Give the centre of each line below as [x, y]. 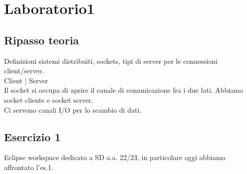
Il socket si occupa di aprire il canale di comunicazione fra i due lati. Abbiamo [123, 90]
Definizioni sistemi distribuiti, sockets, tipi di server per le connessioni [111, 61]
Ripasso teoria [42, 40]
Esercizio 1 [32, 136]
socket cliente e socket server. [49, 99]
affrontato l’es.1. [29, 167]
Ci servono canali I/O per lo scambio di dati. [73, 109]
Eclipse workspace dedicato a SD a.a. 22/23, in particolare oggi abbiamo [115, 157]
